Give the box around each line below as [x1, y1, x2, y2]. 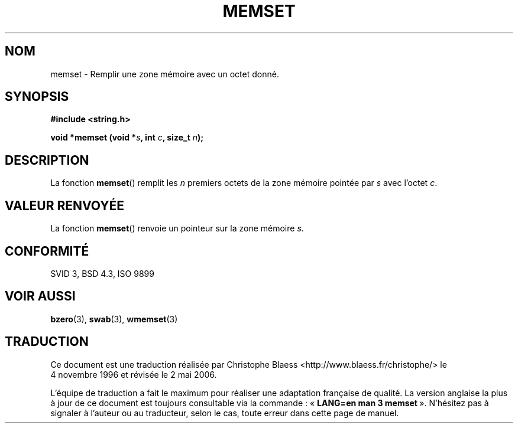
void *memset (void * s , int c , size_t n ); [50, 132, 204, 143]
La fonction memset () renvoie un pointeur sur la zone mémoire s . [50, 223, 304, 234]
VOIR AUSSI [5, 289, 76, 304]
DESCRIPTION [5, 152, 89, 168]
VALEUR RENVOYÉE [5, 198, 124, 213]
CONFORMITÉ [5, 243, 89, 259]
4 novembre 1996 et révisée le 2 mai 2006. [50, 369, 217, 380]
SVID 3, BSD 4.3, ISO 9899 [50, 268, 154, 279]
